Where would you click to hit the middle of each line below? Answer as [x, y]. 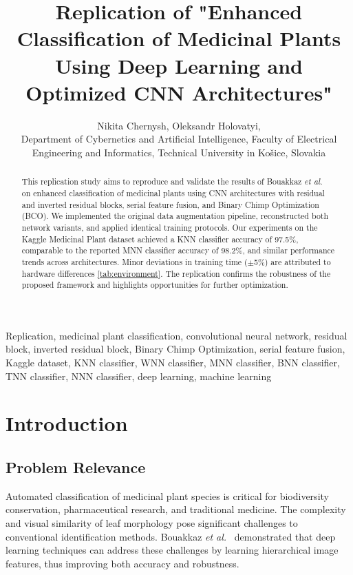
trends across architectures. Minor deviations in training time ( [135, 261]
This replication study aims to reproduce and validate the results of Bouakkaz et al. [172, 181]
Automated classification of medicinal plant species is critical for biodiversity [167, 495]
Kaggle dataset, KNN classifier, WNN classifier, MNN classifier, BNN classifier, [173, 363]
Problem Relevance [76, 467]
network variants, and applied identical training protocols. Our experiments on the [170, 227]
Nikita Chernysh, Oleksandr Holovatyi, [179, 125]
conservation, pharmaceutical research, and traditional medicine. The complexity [176, 509]
